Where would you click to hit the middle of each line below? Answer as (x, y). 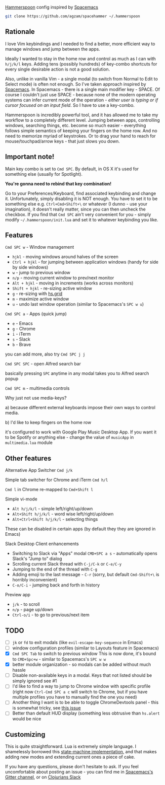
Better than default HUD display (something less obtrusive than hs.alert (86, 713)
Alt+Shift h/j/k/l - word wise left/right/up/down (63, 514)
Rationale (20, 32)
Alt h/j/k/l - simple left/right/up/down (52, 509)
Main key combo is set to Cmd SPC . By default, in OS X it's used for (72, 169)
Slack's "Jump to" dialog (37, 559)
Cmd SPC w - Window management (40, 247)
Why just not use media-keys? (36, 398)
